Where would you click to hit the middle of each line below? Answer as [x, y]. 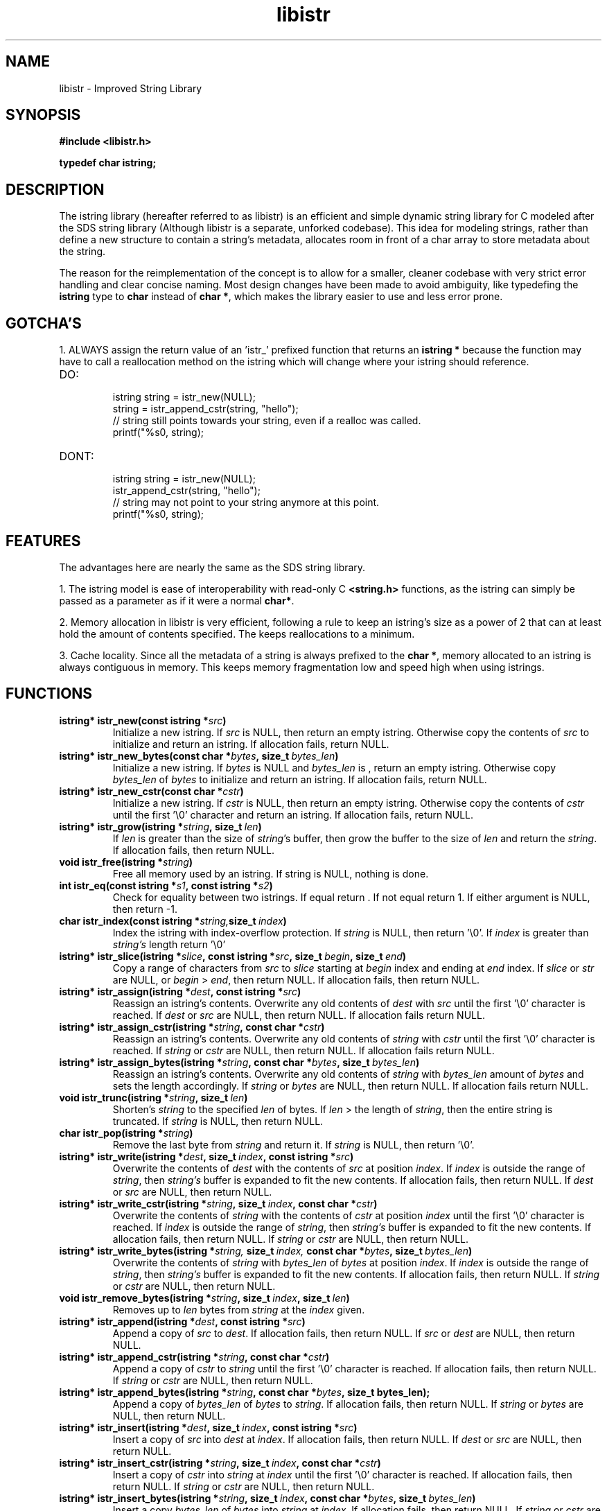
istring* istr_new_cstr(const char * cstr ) [151, 791]
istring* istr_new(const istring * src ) [143, 720]
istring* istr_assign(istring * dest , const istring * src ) [180, 991]
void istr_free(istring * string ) [126, 862]
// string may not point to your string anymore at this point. [246, 503]
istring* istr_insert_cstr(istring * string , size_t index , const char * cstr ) [220, 1462]
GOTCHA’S [44, 323]
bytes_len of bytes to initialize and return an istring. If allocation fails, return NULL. [300, 779]
